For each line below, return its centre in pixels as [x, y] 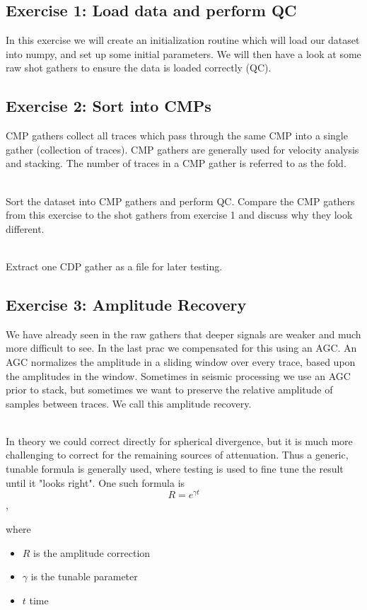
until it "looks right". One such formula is [95, 482]
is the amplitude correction [92, 552]
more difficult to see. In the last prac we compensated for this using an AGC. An [181, 348]
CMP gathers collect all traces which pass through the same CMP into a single [177, 136]
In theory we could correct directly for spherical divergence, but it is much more [179, 441]
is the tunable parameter [84, 576]
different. [25, 228]
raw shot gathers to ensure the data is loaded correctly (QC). [139, 68]
